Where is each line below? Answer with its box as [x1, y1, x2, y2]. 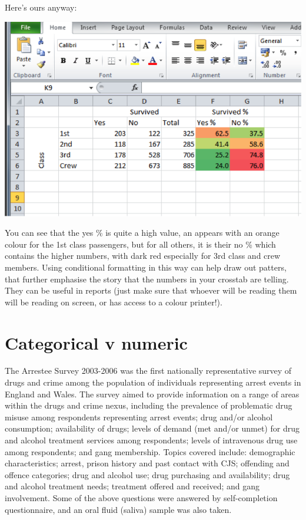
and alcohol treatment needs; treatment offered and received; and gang [5, 480, 260, 492]
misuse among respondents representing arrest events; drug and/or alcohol [5, 410, 273, 423]
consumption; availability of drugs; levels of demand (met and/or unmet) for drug [5, 422, 300, 435]
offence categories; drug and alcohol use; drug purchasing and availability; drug [5, 468, 290, 480]
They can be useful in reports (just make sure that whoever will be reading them [5, 284, 297, 297]
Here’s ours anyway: [5, 1, 77, 13]
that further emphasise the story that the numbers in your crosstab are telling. [5, 272, 289, 285]
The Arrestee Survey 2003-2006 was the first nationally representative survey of [5, 364, 292, 377]
